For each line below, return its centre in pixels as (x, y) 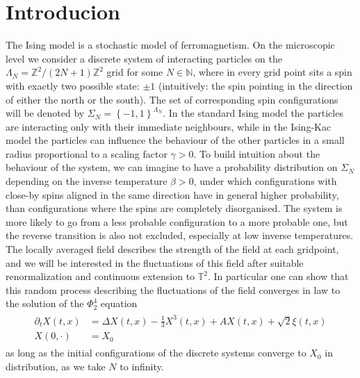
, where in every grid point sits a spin (272, 72)
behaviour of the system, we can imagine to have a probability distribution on (172, 167)
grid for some (135, 72)
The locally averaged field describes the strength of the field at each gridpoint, (172, 249)
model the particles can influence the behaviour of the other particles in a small (175, 140)
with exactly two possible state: (73, 85)
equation (119, 303)
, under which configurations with (265, 181)
